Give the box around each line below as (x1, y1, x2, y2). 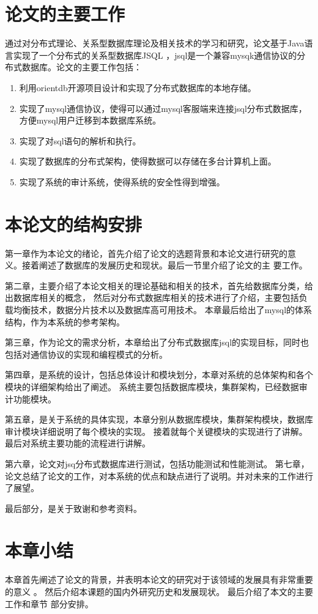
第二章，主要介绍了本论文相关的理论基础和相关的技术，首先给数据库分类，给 (5, 279, 313, 292)
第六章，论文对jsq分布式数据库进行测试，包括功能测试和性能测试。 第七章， (5, 457, 309, 470)
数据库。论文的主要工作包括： (21, 61, 142, 73)
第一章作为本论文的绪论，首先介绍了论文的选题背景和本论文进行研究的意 (5, 246, 296, 259)
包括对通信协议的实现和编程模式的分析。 (5, 347, 168, 360)
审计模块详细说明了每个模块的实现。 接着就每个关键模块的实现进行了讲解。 (5, 424, 308, 437)
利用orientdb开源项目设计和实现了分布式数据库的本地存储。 (19, 81, 256, 94)
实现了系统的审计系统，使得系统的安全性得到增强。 (19, 175, 225, 188)
